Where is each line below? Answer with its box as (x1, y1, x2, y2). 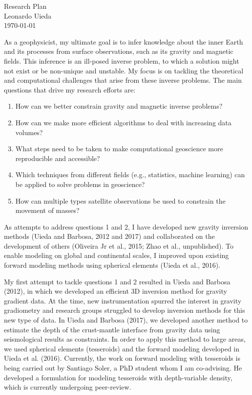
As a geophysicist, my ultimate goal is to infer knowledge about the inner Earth (4, 36, 243, 46)
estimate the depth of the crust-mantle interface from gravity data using (4, 324, 220, 334)
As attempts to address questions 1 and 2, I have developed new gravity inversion (4, 221, 248, 232)
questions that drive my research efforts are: (4, 84, 136, 94)
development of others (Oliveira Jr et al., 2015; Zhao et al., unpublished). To (4, 240, 233, 251)
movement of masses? (15, 205, 80, 215)
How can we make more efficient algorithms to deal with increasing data (15, 117, 231, 127)
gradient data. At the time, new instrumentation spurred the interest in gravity (4, 295, 242, 305)
